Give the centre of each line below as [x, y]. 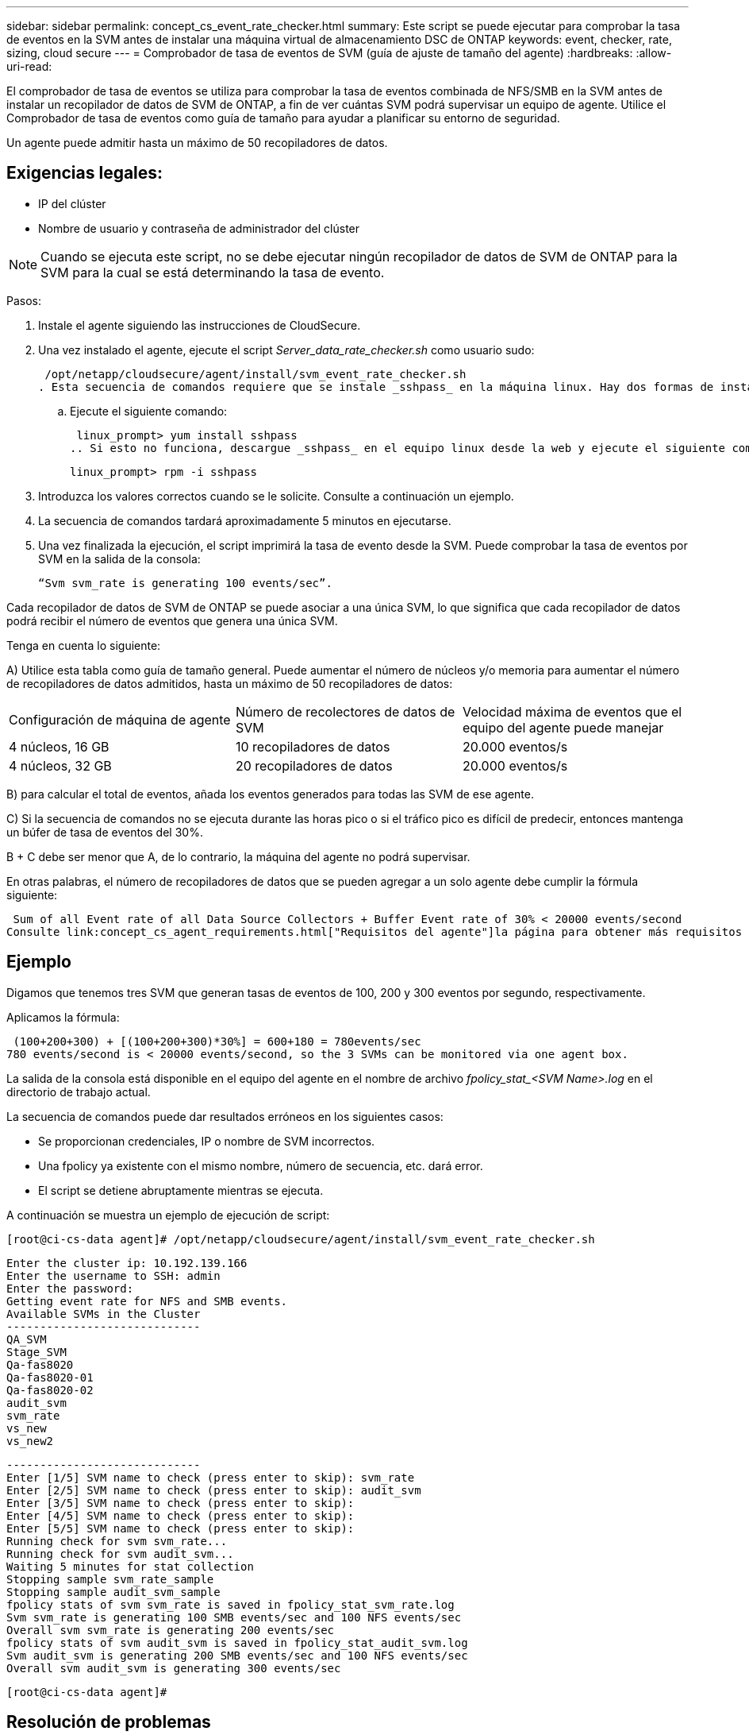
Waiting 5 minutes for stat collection [130, 1566]
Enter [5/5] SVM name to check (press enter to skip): [181, 1528]
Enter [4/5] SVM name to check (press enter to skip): [181, 1515]
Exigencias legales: [85, 173]
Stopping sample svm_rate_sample [110, 1579]
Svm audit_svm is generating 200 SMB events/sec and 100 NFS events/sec [237, 1655]
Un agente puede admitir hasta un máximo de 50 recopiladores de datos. [197, 143]
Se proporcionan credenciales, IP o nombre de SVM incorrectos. [207, 1141]
